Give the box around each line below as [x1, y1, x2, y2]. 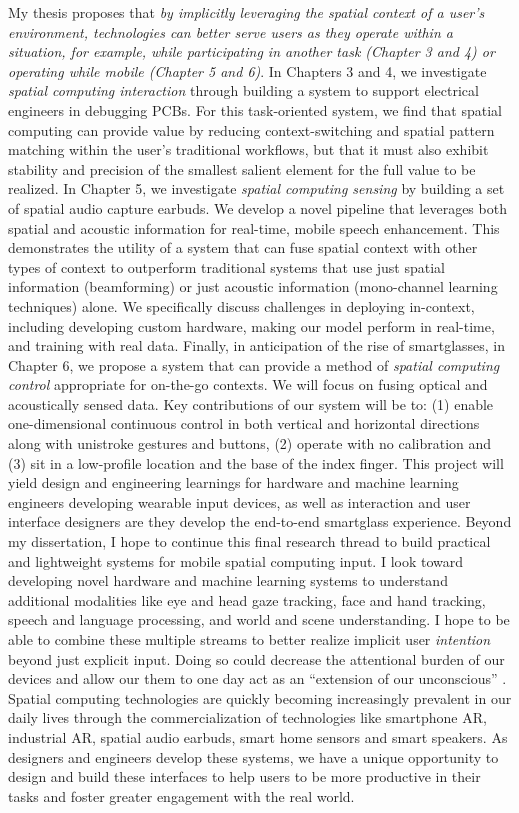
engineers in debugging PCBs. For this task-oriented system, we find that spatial [8, 99, 502, 120]
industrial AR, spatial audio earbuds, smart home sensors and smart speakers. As [8, 726, 508, 747]
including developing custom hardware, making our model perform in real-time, [8, 315, 495, 336]
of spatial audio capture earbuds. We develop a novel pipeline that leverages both [8, 197, 507, 218]
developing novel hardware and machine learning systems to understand [8, 570, 448, 591]
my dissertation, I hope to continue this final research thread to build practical [8, 531, 491, 552]
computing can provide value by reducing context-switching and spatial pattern [8, 119, 495, 140]
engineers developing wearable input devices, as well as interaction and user [8, 491, 471, 512]
